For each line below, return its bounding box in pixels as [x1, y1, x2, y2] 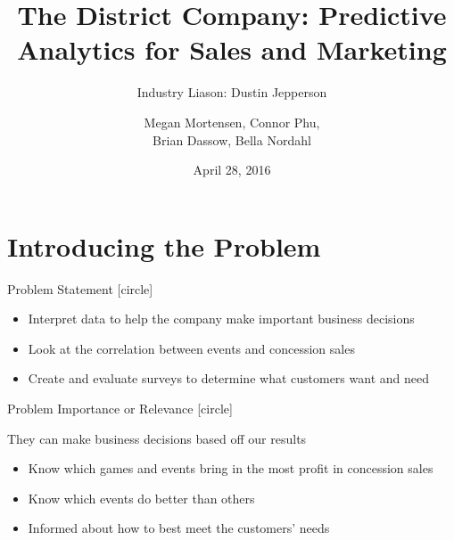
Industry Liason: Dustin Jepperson [136, 83, 327, 102]
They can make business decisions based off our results [7, 429, 307, 447]
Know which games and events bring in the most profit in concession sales [28, 459, 433, 478]
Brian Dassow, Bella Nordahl [153, 130, 311, 149]
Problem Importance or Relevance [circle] [7, 399, 233, 417]
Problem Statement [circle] [7, 279, 153, 298]
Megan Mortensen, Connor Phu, [144, 112, 320, 131]
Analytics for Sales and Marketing [17, 31, 447, 68]
